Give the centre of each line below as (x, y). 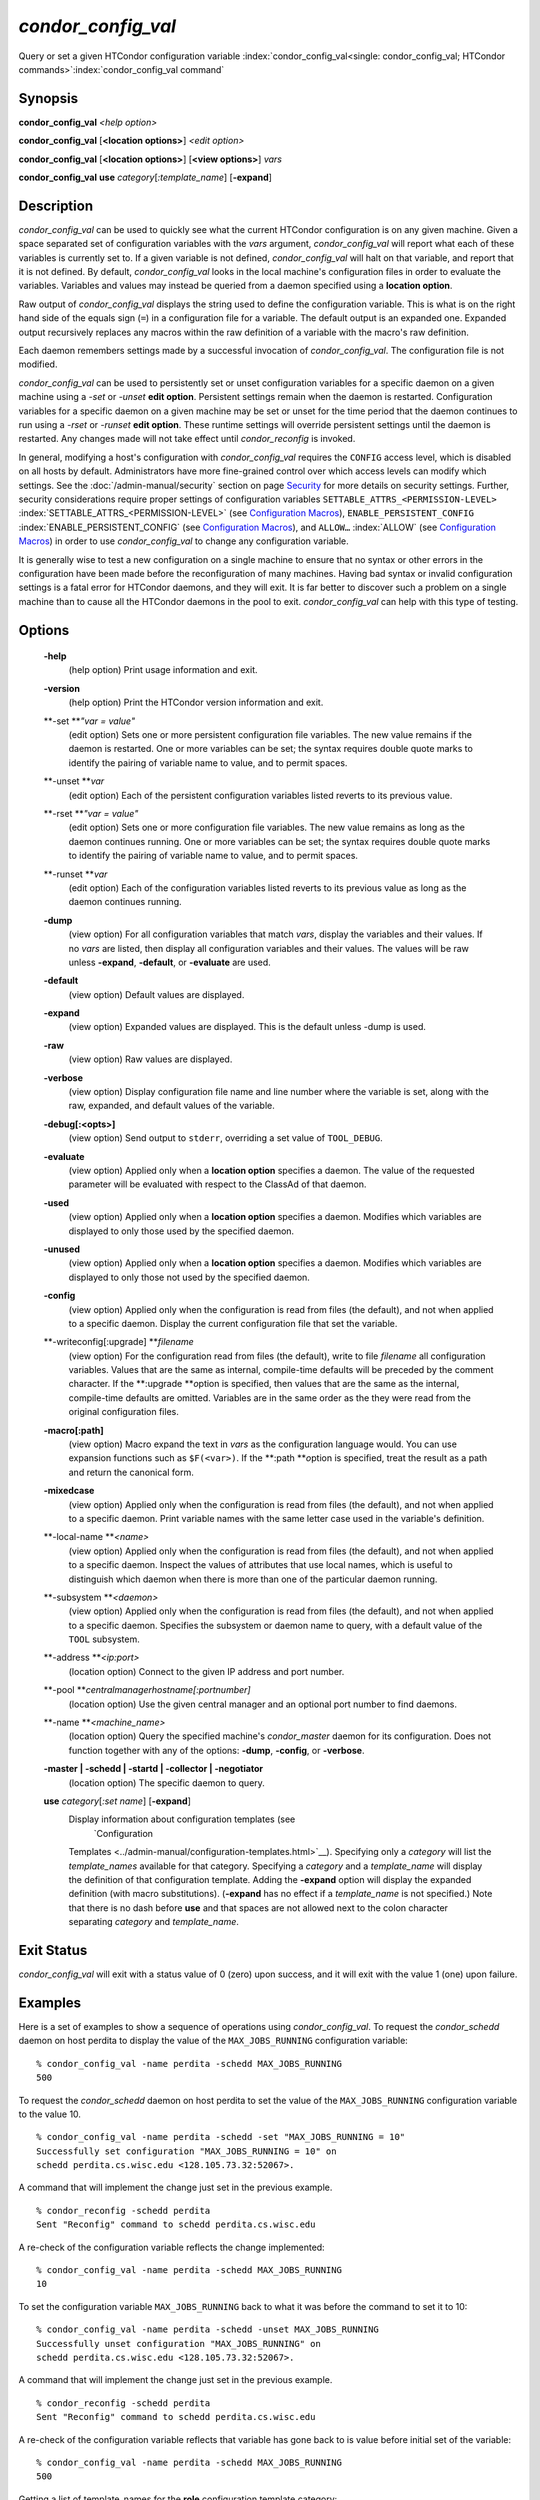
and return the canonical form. (131, 1472)
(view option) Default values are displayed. (156, 994)
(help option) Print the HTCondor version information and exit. (196, 702)
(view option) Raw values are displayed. (150, 1059)
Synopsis (48, 98)
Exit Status (53, 1950)
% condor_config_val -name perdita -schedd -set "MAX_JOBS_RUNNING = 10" (221, 2137)
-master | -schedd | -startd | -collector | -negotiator (153, 1769)
